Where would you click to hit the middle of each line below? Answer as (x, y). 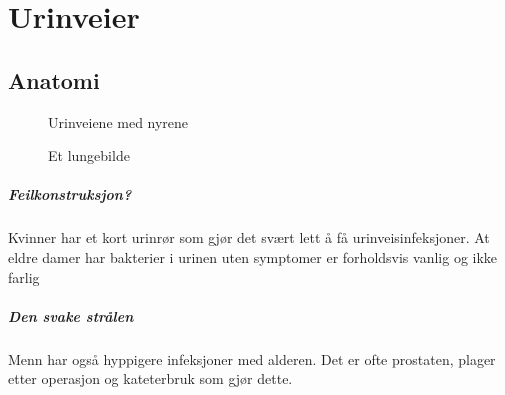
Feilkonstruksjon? (70, 194)
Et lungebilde (89, 155)
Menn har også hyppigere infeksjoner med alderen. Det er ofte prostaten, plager (252, 358)
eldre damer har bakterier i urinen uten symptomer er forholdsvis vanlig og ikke (253, 256)
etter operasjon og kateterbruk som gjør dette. (150, 378)
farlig (24, 276)
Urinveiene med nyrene (118, 121)
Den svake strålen (71, 315)
